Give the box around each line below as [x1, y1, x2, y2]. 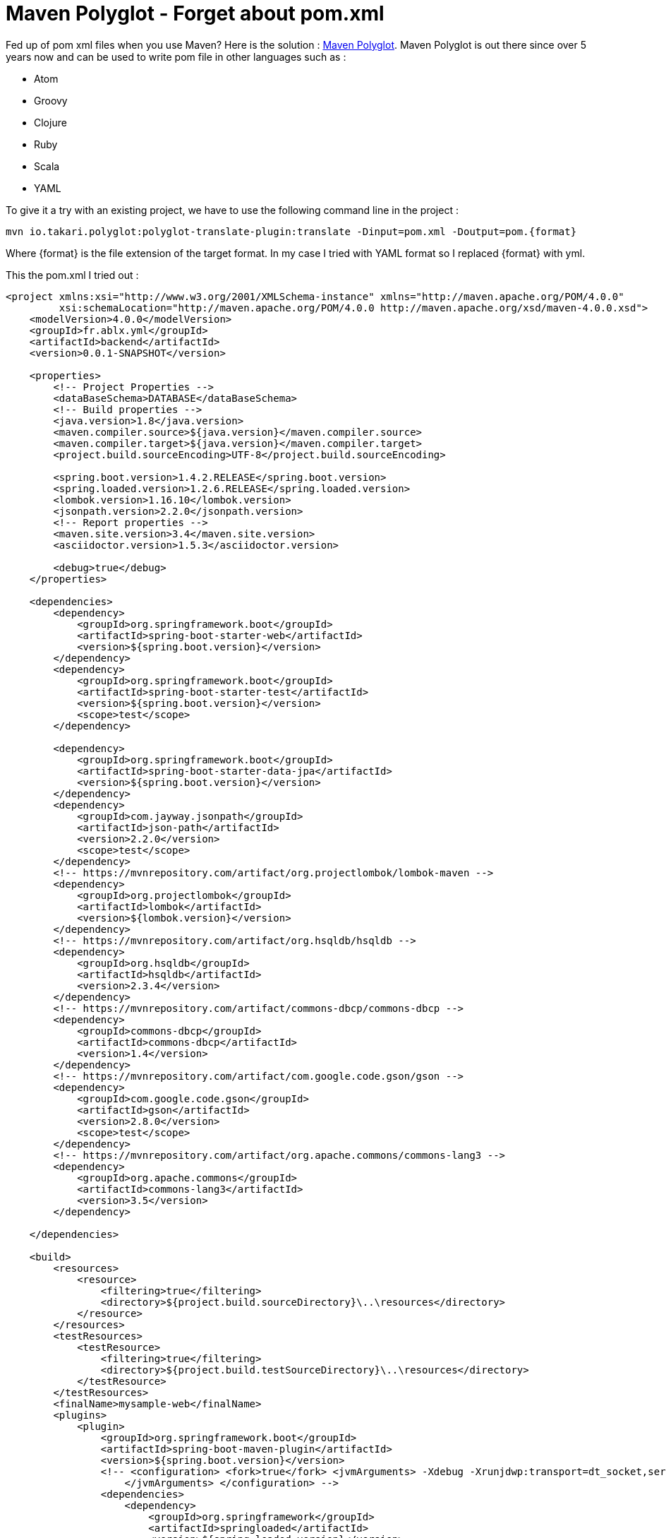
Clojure [34, 116, 67, 129]
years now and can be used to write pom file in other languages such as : [6, 50, 346, 63]
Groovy [34, 94, 68, 107]
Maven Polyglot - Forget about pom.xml [6, 1, 385, 25]
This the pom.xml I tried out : [6, 268, 139, 281]
